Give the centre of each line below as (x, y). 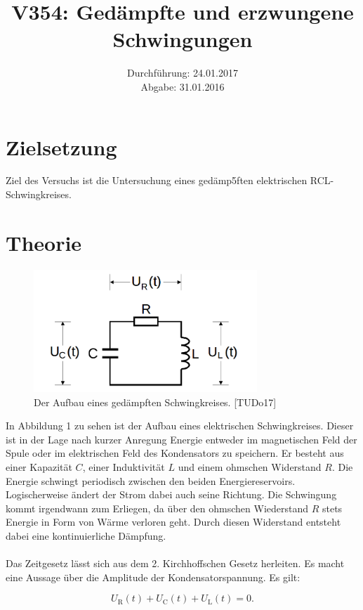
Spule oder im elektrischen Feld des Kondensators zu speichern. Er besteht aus (175, 453)
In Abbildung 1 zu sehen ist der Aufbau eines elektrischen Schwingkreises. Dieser (180, 426)
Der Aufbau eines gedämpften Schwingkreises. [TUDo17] (155, 402)
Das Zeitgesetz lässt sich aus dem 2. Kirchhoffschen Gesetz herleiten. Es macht (175, 563)
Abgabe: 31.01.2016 (183, 86)
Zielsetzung (61, 147)
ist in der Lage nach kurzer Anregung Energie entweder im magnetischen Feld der (181, 439)
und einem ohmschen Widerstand (250, 467)
